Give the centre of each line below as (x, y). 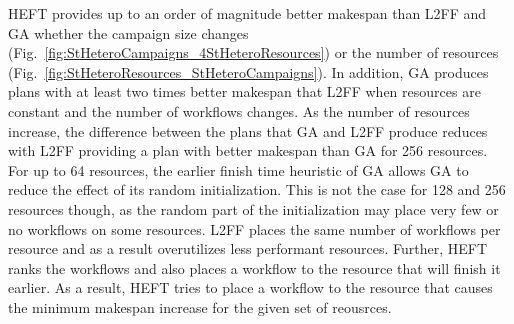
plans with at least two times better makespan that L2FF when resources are (244, 91)
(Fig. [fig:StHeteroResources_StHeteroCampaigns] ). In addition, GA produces (248, 71)
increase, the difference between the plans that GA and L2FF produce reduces (248, 130)
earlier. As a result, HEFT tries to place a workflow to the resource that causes (250, 287)
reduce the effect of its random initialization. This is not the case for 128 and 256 (257, 189)
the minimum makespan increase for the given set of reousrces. (200, 306)
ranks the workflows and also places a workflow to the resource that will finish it (254, 267)
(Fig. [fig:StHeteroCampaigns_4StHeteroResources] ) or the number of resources (253, 52)
